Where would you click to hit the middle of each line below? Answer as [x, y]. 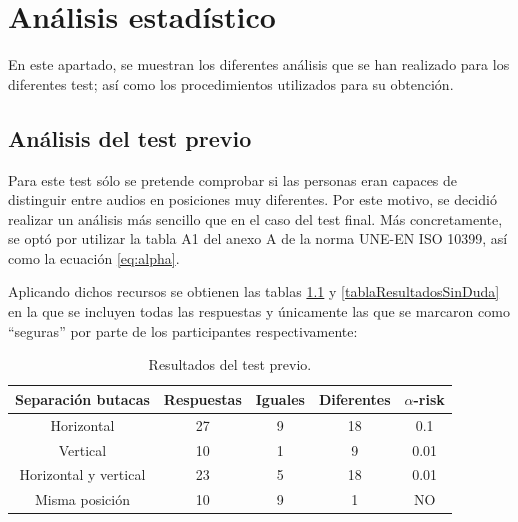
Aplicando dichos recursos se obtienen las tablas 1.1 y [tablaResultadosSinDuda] [254, 291]
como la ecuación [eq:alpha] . [94, 257]
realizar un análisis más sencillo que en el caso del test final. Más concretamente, [255, 218]
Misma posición [82, 499]
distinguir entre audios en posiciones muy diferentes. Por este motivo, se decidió [252, 199]
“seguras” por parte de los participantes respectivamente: [183, 330]
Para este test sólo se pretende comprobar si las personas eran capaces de [233, 179]
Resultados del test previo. [230, 364]
